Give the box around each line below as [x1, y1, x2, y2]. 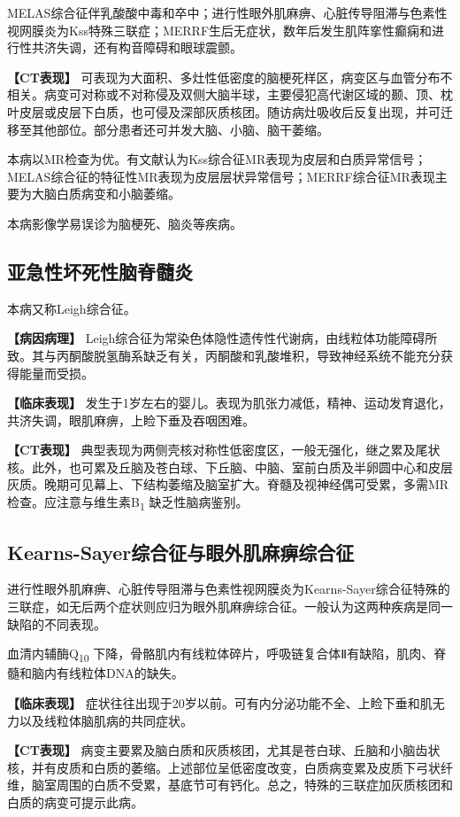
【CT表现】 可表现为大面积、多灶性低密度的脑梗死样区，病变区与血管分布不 [7, 67, 453, 86]
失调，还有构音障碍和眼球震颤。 [56, 38, 242, 57]
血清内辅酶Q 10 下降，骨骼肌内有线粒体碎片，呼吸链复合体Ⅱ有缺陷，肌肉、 [7, 644, 434, 665]
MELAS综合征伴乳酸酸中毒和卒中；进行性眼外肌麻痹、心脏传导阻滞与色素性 [7, 4, 448, 21]
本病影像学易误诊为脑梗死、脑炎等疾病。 [7, 214, 242, 232]
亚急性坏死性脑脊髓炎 [7, 257, 193, 284]
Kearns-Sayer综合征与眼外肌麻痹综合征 [7, 538, 355, 565]
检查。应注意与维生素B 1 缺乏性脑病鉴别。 [7, 493, 249, 513]
